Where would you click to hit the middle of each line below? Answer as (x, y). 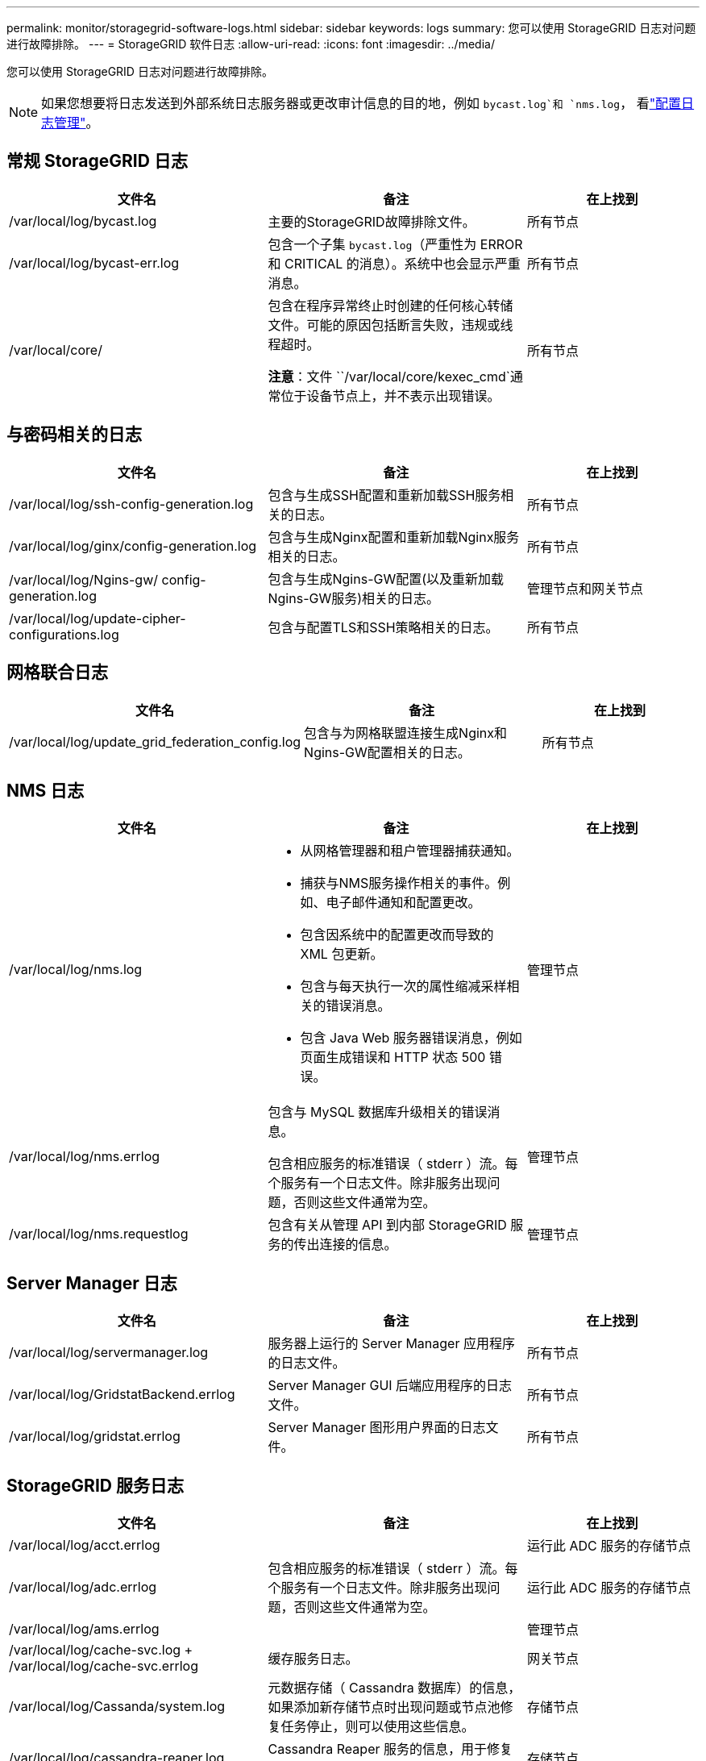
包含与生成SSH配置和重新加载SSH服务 (384, 495)
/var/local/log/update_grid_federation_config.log (155, 741)
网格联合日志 (57, 672)
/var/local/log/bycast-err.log (94, 262)
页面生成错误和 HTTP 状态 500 (393, 1057)
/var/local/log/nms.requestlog (99, 1234)
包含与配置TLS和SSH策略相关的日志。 (383, 627)
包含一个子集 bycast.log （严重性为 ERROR (395, 244)
